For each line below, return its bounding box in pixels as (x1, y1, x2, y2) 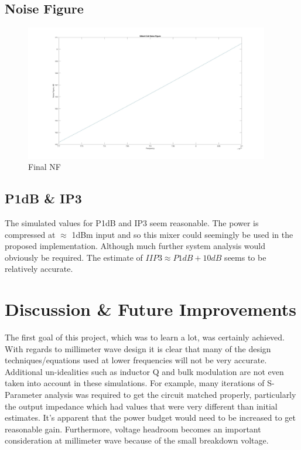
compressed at (5, 228, 56, 240)
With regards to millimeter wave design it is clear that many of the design (5, 342, 271, 354)
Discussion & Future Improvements (5, 297, 297, 321)
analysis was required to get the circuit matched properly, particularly (45, 388, 296, 401)
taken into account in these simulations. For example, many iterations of (5, 377, 265, 389)
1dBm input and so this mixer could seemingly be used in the (71, 228, 293, 240)
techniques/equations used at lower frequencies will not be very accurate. (5, 354, 267, 366)
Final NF (28, 161, 61, 173)
